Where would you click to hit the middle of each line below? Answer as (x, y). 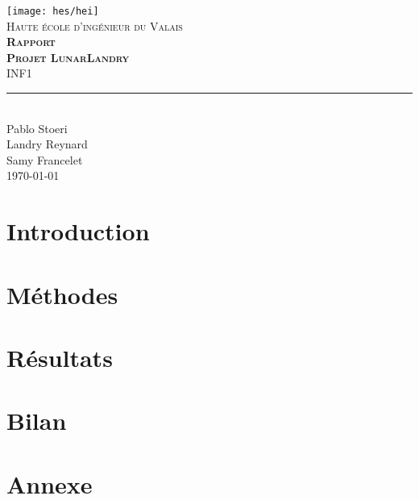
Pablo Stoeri (37, 128)
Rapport (31, 42)
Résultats (60, 357)
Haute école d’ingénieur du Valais (95, 25)
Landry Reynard (47, 144)
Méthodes (62, 294)
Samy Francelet (45, 159)
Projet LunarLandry (68, 57)
